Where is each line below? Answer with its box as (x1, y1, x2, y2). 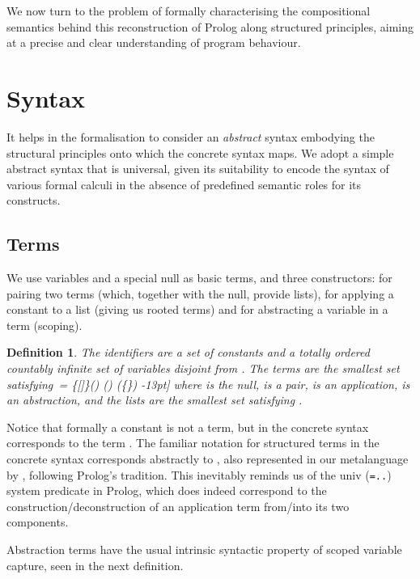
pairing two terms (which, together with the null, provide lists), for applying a (6, 285, 394, 302)
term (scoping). (6, 316, 83, 333)
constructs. (6, 192, 61, 209)
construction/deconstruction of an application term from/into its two (6, 497, 350, 514)
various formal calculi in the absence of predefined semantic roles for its (6, 175, 362, 192)
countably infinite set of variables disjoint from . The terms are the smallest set (6, 360, 400, 377)
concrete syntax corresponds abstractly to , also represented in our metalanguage (6, 450, 409, 467)
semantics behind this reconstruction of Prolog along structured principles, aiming (6, 18, 414, 35)
